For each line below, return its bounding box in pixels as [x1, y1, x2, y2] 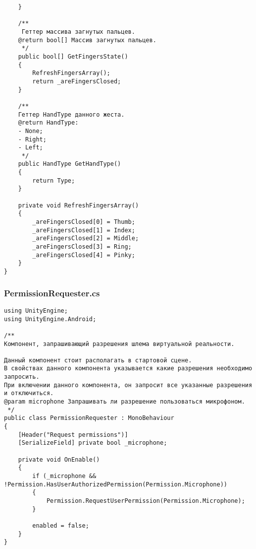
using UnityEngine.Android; [4, 315, 97, 323]
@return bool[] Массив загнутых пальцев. [18, 36, 156, 44]
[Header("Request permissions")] [18, 431, 128, 438]
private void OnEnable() [18, 456, 100, 463]
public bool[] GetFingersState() [18, 53, 128, 60]
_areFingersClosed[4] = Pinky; [32, 251, 135, 259]
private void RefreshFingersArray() [18, 202, 139, 209]
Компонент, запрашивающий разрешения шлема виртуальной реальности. [4, 340, 235, 347]
